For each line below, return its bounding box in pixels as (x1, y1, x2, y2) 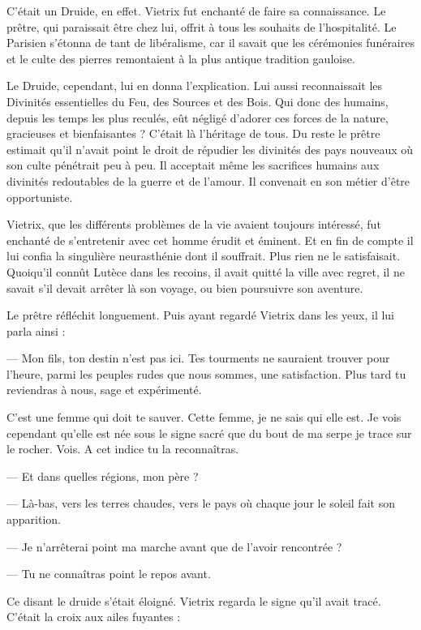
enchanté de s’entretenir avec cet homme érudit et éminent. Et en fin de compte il (6, 231, 414, 248)
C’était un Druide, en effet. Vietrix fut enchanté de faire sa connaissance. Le (6, 2, 386, 19)
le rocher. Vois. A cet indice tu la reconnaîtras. (6, 440, 239, 457)
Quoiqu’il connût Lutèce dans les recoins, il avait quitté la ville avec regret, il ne (6, 263, 405, 280)
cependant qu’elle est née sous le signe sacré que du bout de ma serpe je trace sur (6, 424, 412, 441)
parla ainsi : (6, 322, 66, 339)
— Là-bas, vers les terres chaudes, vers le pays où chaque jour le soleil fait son (6, 495, 395, 512)
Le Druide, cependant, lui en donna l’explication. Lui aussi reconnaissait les (6, 77, 383, 94)
